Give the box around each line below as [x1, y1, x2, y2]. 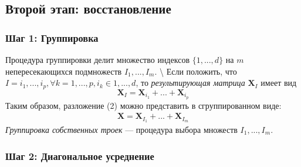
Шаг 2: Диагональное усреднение [5, 148, 154, 163]
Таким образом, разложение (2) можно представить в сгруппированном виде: [5, 99, 282, 111]
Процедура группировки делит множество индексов [5, 54, 190, 65]
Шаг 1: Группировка [5, 30, 99, 45]
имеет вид [261, 76, 297, 89]
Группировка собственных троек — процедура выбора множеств [5, 123, 238, 135]
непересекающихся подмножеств [5, 65, 122, 77]
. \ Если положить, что [154, 65, 237, 77]
